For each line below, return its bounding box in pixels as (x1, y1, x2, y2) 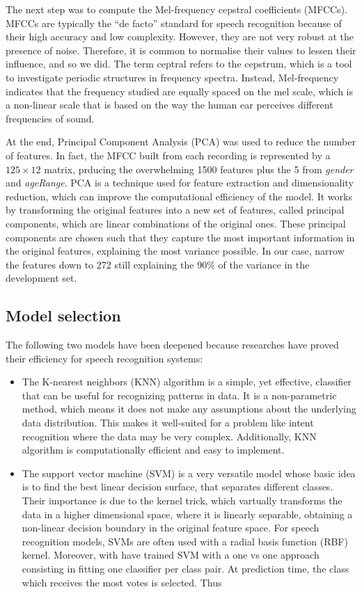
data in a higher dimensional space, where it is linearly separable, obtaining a (22, 506, 353, 521)
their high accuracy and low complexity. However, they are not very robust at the (6, 29, 354, 44)
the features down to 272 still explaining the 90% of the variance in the (6, 257, 310, 271)
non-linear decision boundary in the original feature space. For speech (22, 520, 320, 535)
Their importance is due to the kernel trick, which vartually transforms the (22, 493, 343, 508)
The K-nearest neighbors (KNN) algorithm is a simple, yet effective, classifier (22, 374, 352, 389)
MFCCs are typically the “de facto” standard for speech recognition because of (6, 15, 342, 30)
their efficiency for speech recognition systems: (6, 351, 203, 365)
